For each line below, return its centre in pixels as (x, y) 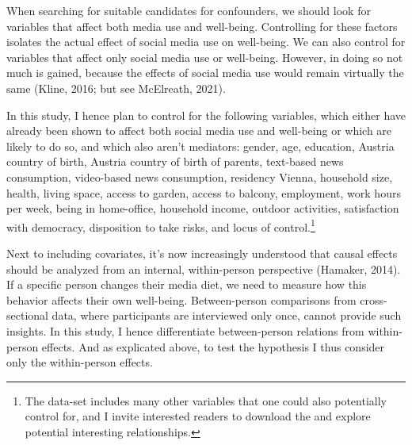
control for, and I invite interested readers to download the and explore (198, 416)
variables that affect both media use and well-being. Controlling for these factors (202, 26)
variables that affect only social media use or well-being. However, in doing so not (205, 57)
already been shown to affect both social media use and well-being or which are (199, 130)
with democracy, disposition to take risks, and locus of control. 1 (161, 225)
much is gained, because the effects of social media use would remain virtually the (205, 73)
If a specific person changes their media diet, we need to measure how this (187, 284)
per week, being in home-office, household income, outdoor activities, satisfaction (203, 208)
